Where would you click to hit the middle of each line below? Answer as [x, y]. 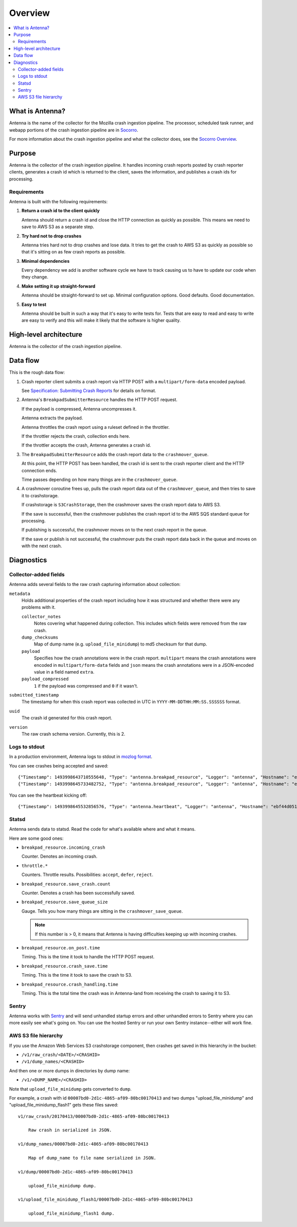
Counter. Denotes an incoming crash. [59, 856]
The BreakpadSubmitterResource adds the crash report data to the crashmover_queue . [115, 454]
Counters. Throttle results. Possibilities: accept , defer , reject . [87, 875]
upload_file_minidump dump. [62, 1186]
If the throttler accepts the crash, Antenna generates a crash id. [86, 445]
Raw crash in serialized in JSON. [70, 1130]
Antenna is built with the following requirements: [58, 201]
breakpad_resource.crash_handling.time [70, 984]
